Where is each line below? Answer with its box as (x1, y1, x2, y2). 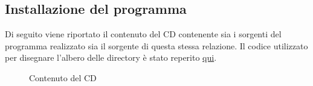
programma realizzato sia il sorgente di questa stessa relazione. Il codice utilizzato (5, 39, 308, 52)
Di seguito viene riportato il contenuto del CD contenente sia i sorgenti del (5, 28, 282, 40)
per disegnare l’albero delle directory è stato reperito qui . (5, 51, 217, 64)
